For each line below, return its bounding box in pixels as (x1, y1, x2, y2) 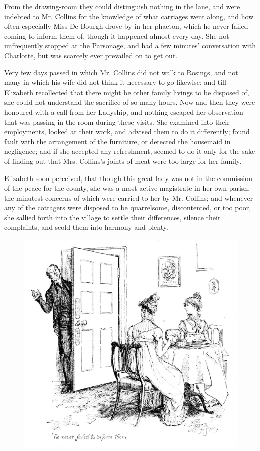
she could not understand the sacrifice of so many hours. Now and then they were (4, 97, 255, 107)
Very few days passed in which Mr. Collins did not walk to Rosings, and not (4, 67, 238, 77)
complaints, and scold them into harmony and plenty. (4, 222, 168, 232)
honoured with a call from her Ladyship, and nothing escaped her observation (4, 106, 243, 117)
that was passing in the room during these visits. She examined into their (4, 116, 230, 127)
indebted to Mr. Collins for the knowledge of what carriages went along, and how (4, 11, 254, 21)
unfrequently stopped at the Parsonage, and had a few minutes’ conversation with (4, 40, 256, 51)
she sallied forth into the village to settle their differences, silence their (4, 212, 221, 222)
